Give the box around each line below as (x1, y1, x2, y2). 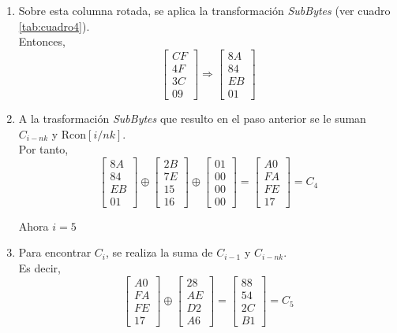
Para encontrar (18, 244, 92, 261)
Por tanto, (18, 141, 69, 157)
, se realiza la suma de (105, 244, 213, 261)
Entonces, (18, 33, 66, 50)
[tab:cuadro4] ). (18, 17, 90, 34)
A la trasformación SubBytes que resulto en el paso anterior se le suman (18, 109, 366, 126)
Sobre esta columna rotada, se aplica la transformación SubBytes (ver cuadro (18, 2, 391, 18)
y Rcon (51, 125, 87, 142)
